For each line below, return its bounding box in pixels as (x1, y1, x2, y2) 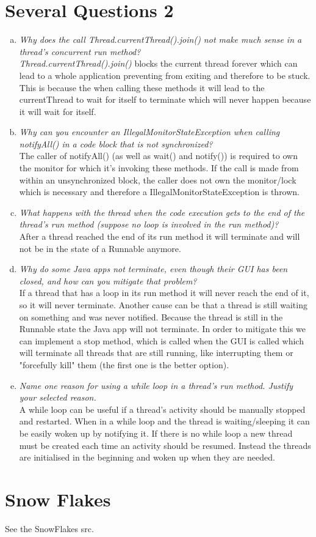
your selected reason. (19, 391, 96, 404)
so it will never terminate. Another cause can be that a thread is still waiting (19, 298, 307, 311)
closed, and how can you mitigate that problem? (19, 274, 197, 287)
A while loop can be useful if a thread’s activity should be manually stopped (19, 402, 306, 415)
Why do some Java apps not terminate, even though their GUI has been (19, 262, 288, 275)
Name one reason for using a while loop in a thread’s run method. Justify (19, 379, 293, 391)
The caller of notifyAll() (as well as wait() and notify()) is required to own (19, 149, 298, 162)
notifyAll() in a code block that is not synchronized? (19, 137, 213, 150)
